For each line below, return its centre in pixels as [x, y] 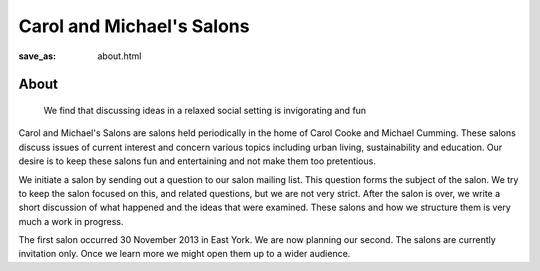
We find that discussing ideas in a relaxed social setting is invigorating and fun [205, 110]
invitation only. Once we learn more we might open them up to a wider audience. [184, 254]
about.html [119, 56]
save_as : [37, 56]
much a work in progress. [71, 221]
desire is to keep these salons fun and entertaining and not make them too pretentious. [197, 161]
